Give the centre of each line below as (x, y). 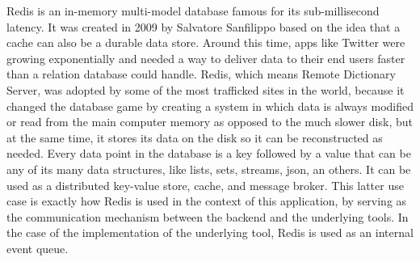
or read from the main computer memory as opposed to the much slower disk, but (210, 122)
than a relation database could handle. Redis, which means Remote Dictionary (201, 74)
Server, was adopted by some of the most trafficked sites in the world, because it (206, 89)
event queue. (38, 248)
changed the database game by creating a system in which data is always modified (210, 106)
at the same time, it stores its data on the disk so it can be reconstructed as (195, 137)
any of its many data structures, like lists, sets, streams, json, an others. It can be (209, 169)
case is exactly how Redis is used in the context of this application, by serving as (207, 201)
